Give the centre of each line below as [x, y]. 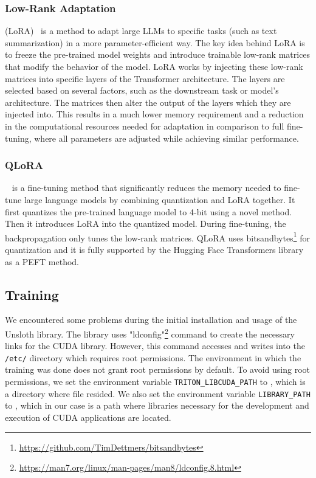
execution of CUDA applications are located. [88, 417]
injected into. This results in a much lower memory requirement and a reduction [154, 114]
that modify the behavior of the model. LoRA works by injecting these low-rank [154, 66]
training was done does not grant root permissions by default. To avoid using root [157, 369]
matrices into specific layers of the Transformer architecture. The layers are [145, 78]
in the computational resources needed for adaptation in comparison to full [145, 126]
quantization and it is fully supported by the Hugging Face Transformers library [154, 249]
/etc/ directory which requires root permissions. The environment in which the [153, 357]
